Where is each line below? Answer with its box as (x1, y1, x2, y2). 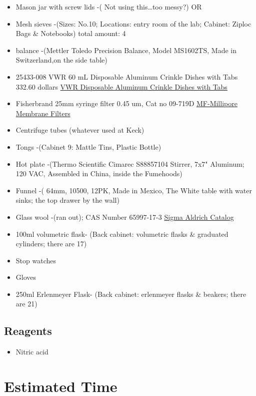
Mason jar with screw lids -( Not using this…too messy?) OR (15, 2, 202, 12)
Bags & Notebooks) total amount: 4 (15, 28, 126, 39)
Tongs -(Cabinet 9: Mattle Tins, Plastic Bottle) (15, 141, 161, 152)
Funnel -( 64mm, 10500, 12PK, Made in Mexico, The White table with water (15, 185, 252, 195)
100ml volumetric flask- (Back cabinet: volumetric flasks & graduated (15, 228, 228, 239)
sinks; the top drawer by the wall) (15, 195, 119, 205)
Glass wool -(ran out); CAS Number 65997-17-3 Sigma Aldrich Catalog (15, 211, 234, 222)
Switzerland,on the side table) (15, 55, 107, 65)
